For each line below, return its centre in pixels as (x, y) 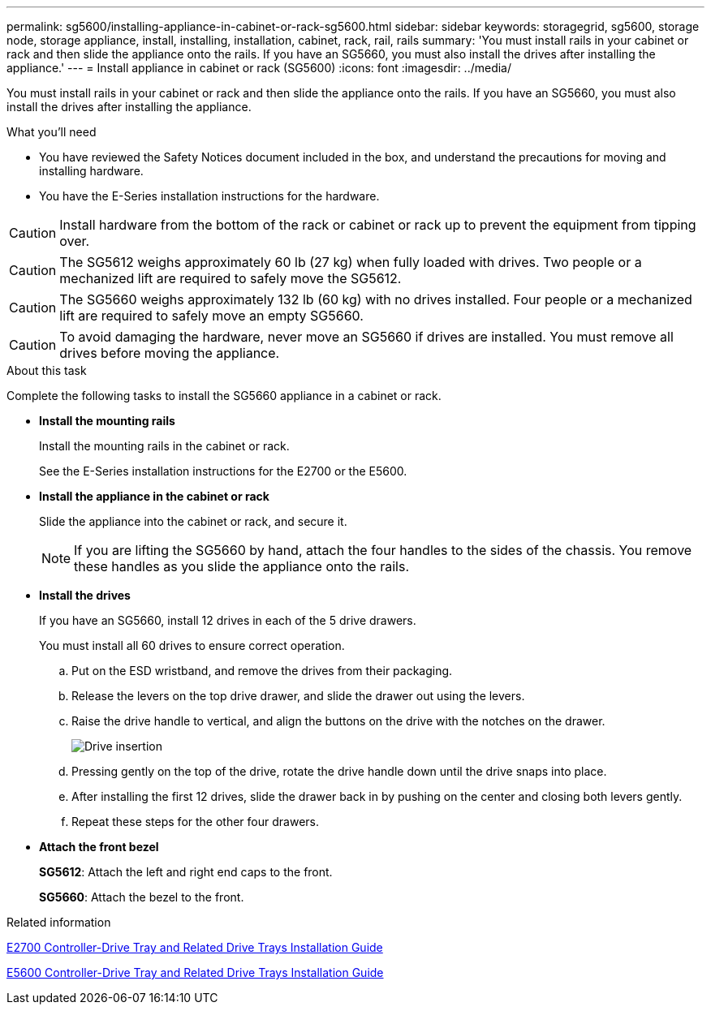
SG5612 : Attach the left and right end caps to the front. (186, 872)
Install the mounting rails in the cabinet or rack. (164, 446)
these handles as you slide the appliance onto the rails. (241, 566)
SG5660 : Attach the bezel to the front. (142, 897)
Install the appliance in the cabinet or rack (154, 496)
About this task (47, 370)
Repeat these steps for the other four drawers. (195, 822)
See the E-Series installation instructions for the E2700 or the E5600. (223, 471)
